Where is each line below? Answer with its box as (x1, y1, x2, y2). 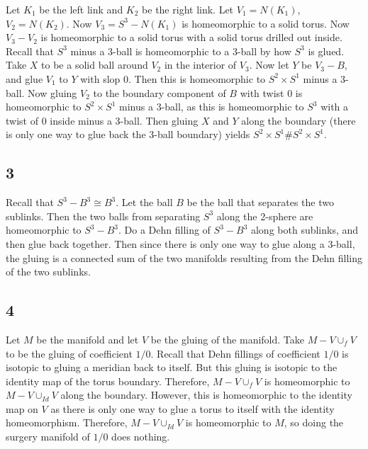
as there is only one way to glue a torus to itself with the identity (50, 401, 335, 416)
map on (6, 401, 38, 416)
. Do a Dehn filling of (118, 222, 211, 237)
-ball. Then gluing (120, 113, 199, 127)
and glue (6, 71, 43, 86)
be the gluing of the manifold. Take (150, 331, 304, 346)
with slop (80, 71, 121, 86)
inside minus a (50, 113, 112, 127)
